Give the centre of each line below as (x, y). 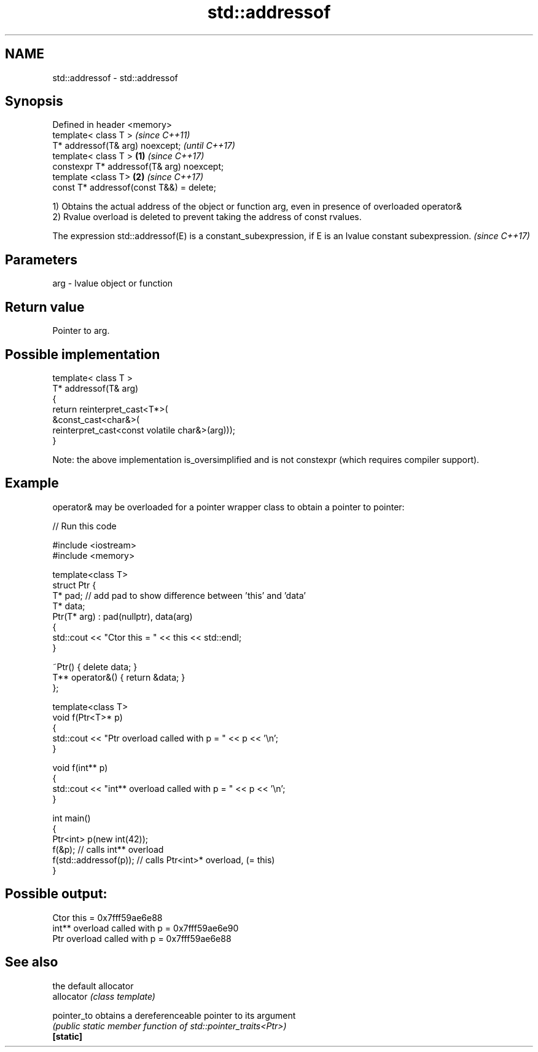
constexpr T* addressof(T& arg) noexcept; (138, 167)
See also (32, 962)
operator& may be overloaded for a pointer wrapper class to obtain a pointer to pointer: (228, 507)
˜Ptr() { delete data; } (95, 666)
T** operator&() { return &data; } (119, 677)
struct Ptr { (74, 585)
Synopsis (34, 101)
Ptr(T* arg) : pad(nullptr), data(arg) (123, 616)
